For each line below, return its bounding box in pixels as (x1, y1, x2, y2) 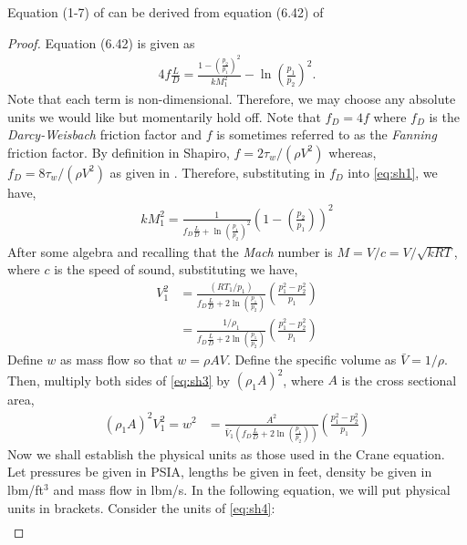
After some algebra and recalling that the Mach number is (7, 242, 333, 261)
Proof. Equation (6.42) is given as (7, 33, 195, 52)
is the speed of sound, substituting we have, (54, 260, 298, 279)
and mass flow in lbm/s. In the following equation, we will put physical (53, 480, 451, 499)
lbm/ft (7, 480, 45, 499)
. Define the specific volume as (226, 350, 397, 369)
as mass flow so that (60, 350, 173, 369)
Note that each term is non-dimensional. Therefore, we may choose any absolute (7, 89, 456, 108)
